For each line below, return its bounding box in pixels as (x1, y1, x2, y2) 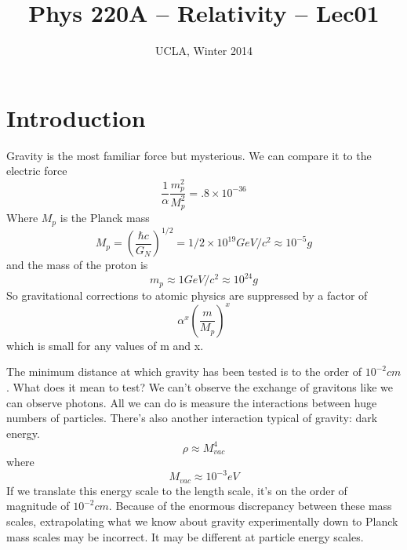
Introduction (6, 101, 146, 133)
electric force (6, 162, 67, 179)
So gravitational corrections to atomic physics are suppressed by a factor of (6, 286, 368, 303)
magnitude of (6, 497, 70, 514)
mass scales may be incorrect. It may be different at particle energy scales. (6, 528, 364, 545)
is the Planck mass (60, 209, 150, 226)
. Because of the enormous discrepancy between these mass (108, 497, 392, 514)
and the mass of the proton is (6, 257, 148, 273)
